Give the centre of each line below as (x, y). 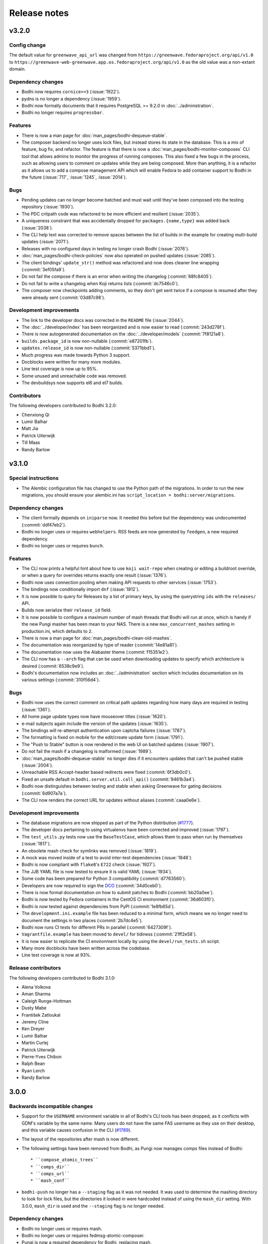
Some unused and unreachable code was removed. (74, 376)
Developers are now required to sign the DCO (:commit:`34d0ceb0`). (92, 885)
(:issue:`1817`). (36, 844)
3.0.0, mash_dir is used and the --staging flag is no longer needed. (93, 1206)
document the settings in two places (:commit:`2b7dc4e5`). (82, 920)
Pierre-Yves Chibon (42, 1056)
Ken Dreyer (33, 1029)
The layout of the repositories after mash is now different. (80, 1139)
